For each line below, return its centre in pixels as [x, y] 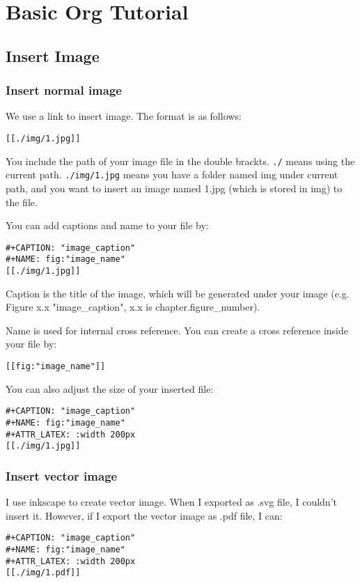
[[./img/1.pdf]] [43, 573]
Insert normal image [64, 90]
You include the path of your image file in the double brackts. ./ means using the [180, 161]
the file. [22, 202]
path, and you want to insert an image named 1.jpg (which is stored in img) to [174, 188]
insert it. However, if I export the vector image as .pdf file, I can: [144, 515]
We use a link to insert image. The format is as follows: [124, 116]
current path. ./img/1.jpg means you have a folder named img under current [172, 174]
